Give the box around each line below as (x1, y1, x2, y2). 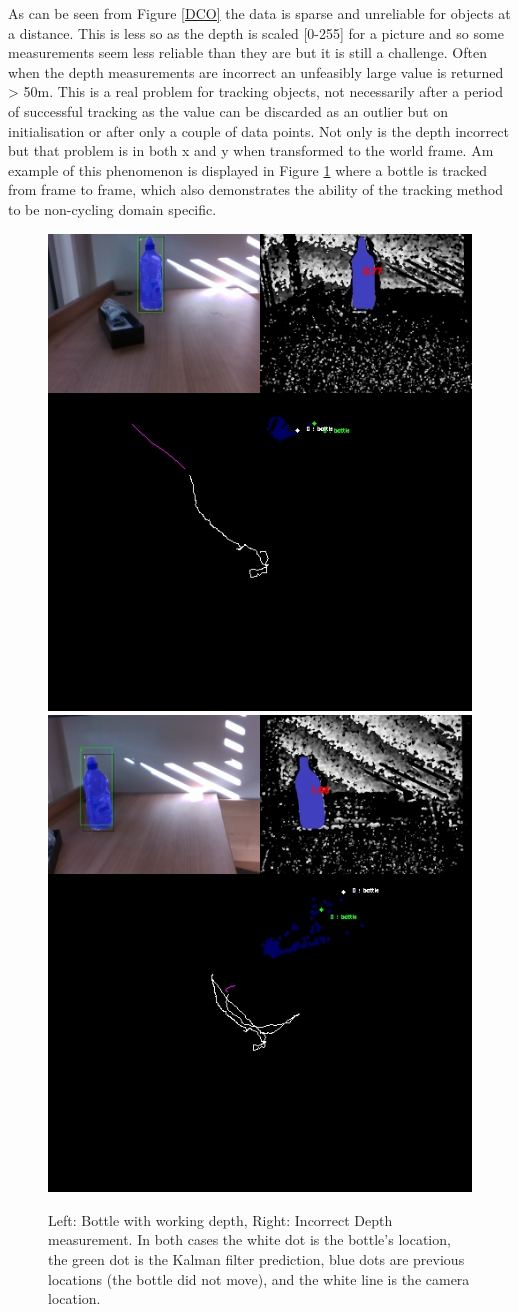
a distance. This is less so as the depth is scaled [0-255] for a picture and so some (8, 22, 504, 43)
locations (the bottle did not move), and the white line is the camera (48, 1268, 470, 1289)
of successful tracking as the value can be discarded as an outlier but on (8, 100, 449, 121)
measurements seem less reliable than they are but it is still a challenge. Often (8, 42, 487, 63)
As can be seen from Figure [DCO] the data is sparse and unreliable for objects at (8, 3, 511, 23)
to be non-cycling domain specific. (8, 198, 217, 219)
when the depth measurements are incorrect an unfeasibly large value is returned (8, 61, 504, 82)
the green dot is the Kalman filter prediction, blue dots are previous (48, 1248, 465, 1269)
